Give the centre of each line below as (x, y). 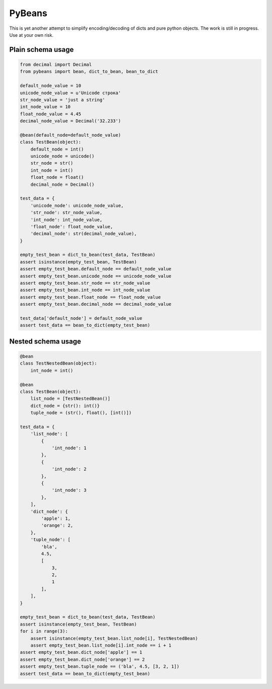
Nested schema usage (45, 341)
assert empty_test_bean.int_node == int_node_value (85, 290)
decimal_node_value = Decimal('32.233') (70, 121)
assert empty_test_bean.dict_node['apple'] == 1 (81, 652)
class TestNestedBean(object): (59, 363)
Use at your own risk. (31, 35)
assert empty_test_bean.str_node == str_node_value (85, 283)
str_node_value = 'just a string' (62, 100)
